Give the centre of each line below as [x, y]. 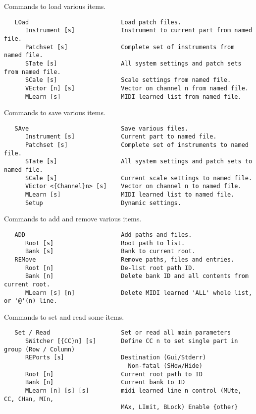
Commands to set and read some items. [64, 316]
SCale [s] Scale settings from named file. [128, 80]
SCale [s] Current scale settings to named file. [139, 178]
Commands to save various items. [55, 112]
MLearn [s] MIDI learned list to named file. [130, 195]
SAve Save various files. [102, 128]
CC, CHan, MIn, [29, 399]
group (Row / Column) [40, 349]
